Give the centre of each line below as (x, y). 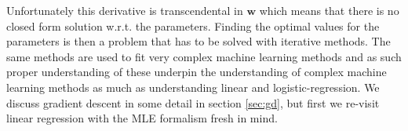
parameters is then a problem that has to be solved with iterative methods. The (199, 41)
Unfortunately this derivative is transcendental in (125, 10)
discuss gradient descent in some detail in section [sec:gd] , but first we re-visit (193, 102)
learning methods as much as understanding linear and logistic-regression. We (193, 87)
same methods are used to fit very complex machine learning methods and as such (204, 56)
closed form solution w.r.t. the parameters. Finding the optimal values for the (193, 25)
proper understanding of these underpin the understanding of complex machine (197, 72)
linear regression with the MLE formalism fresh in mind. (142, 118)
